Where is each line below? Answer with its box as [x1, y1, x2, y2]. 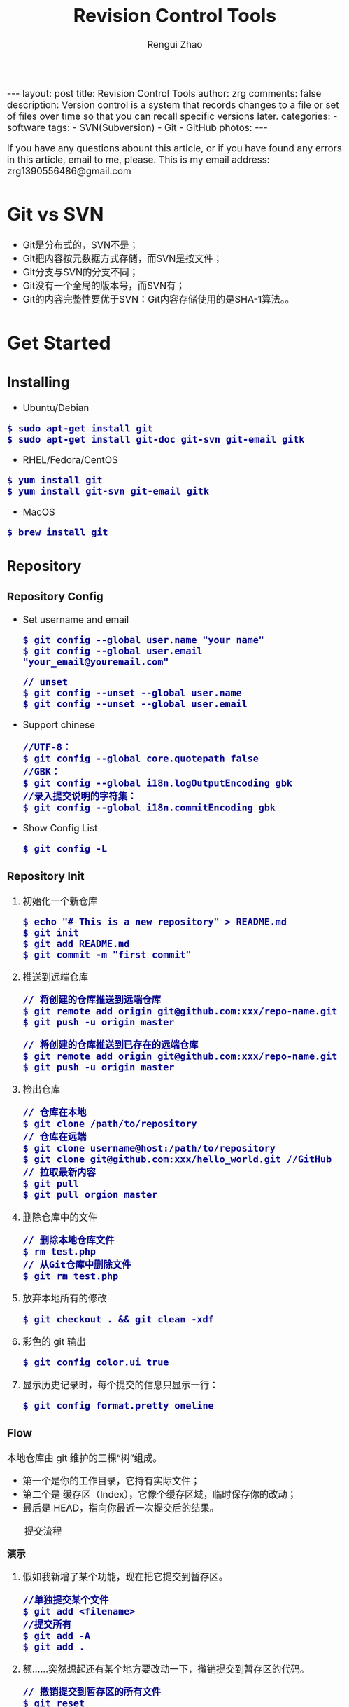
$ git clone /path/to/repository [22, 1118, 197, 1130]
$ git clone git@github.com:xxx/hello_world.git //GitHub [22, 1154, 332, 1166]
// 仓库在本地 [22, 1107, 87, 1119]
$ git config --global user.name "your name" [22, 634, 265, 646]
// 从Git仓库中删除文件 [22, 1259, 131, 1271]
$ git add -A [22, 1630, 91, 1642]
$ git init [22, 927, 80, 939]
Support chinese [22, 718, 96, 731]
